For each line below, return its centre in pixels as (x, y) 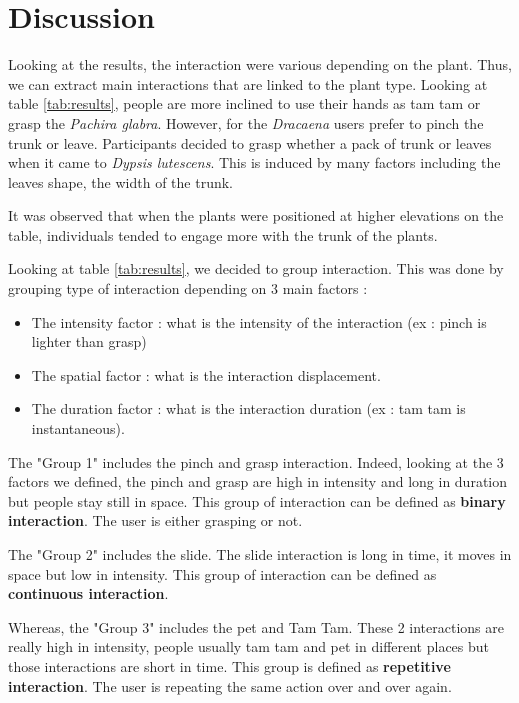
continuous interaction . (88, 593)
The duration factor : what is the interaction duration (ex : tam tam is (248, 408)
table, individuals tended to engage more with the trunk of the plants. (223, 234)
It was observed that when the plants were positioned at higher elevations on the (256, 215)
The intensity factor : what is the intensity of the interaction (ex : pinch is (259, 321)
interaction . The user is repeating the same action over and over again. (230, 685)
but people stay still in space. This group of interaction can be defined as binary (257, 500)
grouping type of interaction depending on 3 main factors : (188, 288)
